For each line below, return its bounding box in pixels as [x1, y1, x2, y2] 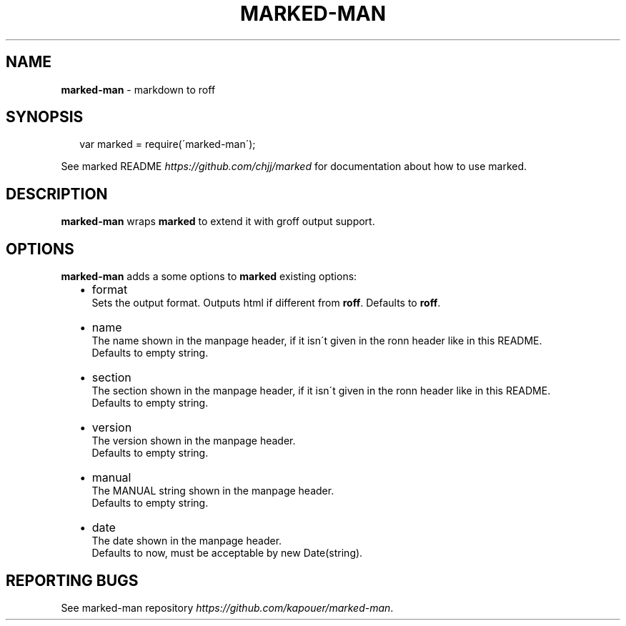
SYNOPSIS [6, 108, 84, 126]
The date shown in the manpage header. [91, 535, 282, 547]
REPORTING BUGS [6, 571, 139, 590]
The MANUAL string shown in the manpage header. [91, 485, 334, 497]
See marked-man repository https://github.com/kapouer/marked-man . [61, 601, 394, 614]
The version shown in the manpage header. [91, 434, 296, 447]
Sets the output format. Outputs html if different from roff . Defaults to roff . [91, 297, 441, 309]
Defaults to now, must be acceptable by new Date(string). [91, 547, 363, 560]
